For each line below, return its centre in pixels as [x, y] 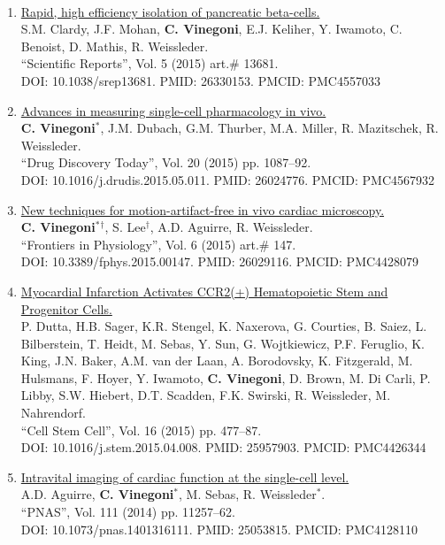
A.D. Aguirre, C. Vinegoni [97, 494]
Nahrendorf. [54, 413]
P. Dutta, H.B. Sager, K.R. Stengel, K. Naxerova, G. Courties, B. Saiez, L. [224, 326]
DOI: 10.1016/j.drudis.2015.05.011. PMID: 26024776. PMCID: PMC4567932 [228, 179]
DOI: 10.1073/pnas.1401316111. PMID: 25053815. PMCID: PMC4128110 [219, 529]
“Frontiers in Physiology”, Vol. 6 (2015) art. [140, 244]
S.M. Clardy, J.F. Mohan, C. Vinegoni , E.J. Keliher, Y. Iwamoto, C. [211, 29]
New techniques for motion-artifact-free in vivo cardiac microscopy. [203, 209]
